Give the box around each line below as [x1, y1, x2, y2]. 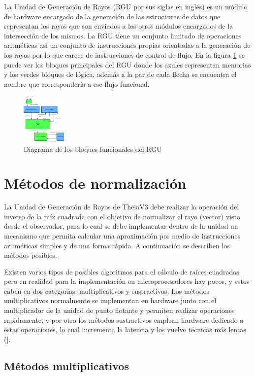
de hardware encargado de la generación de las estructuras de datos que [4, 11, 221, 21]
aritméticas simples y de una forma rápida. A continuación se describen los [4, 240, 230, 250]
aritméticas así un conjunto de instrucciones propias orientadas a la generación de [4, 40, 251, 50]
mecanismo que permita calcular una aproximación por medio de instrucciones [4, 230, 240, 240]
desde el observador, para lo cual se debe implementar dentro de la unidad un [4, 221, 238, 231]
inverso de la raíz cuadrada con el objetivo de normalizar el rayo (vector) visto [4, 211, 240, 221]
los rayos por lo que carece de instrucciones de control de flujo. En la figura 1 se [4, 49, 245, 60]
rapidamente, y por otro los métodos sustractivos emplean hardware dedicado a [4, 314, 244, 325]
